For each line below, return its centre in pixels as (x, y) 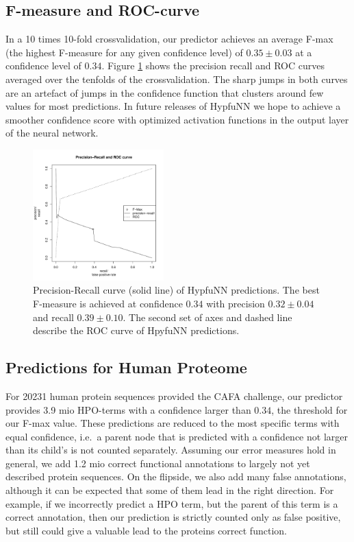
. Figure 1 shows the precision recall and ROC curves (213, 66)
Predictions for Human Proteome (126, 367)
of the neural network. (52, 133)
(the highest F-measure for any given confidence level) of (124, 52)
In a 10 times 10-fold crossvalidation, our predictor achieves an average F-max (169, 39)
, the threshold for (309, 409)
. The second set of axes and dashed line (207, 317)
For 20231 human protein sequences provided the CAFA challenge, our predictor (174, 396)
